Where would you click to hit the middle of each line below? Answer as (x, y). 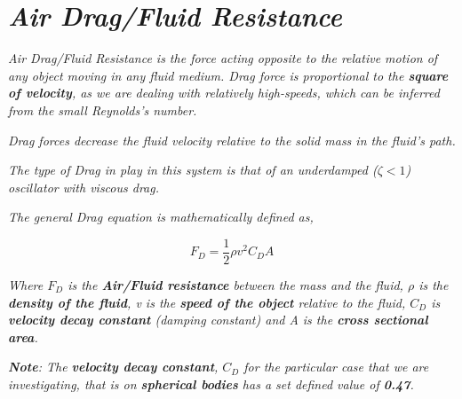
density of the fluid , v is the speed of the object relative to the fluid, (207, 302)
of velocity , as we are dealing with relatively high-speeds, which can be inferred (224, 93)
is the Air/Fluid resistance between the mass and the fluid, (235, 284)
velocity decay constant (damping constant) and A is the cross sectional (218, 320)
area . (23, 336)
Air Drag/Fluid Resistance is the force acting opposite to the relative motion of (223, 58)
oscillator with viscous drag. (84, 187)
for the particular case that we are (336, 367)
